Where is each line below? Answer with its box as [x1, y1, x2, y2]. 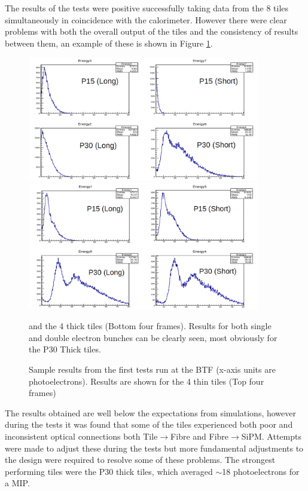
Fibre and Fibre [170, 429, 229, 442]
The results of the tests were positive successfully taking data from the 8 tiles [5, 2, 289, 14]
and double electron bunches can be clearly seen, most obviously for [29, 331, 277, 343]
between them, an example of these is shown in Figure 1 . [5, 36, 213, 49]
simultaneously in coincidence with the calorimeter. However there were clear [5, 13, 287, 26]
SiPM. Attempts [241, 429, 301, 442]
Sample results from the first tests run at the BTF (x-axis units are [29, 363, 276, 375]
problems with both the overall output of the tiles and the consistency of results [5, 25, 298, 38]
